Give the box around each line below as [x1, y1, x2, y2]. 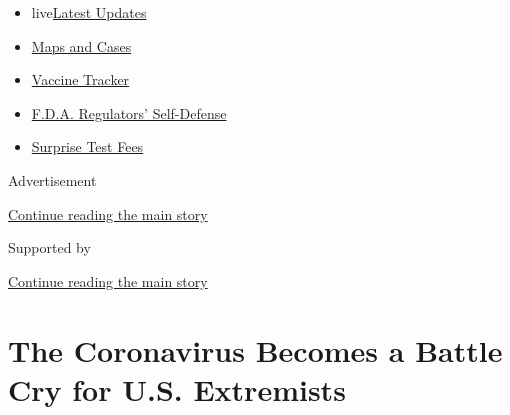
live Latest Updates [31, 2, 147, 22]
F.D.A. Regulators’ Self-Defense [31, 102, 227, 123]
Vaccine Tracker [31, 69, 130, 90]
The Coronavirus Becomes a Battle [8, 329, 503, 370]
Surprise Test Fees [31, 136, 144, 157]
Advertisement [8, 169, 97, 190]
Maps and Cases [31, 35, 132, 56]
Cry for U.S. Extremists [8, 368, 346, 409]
